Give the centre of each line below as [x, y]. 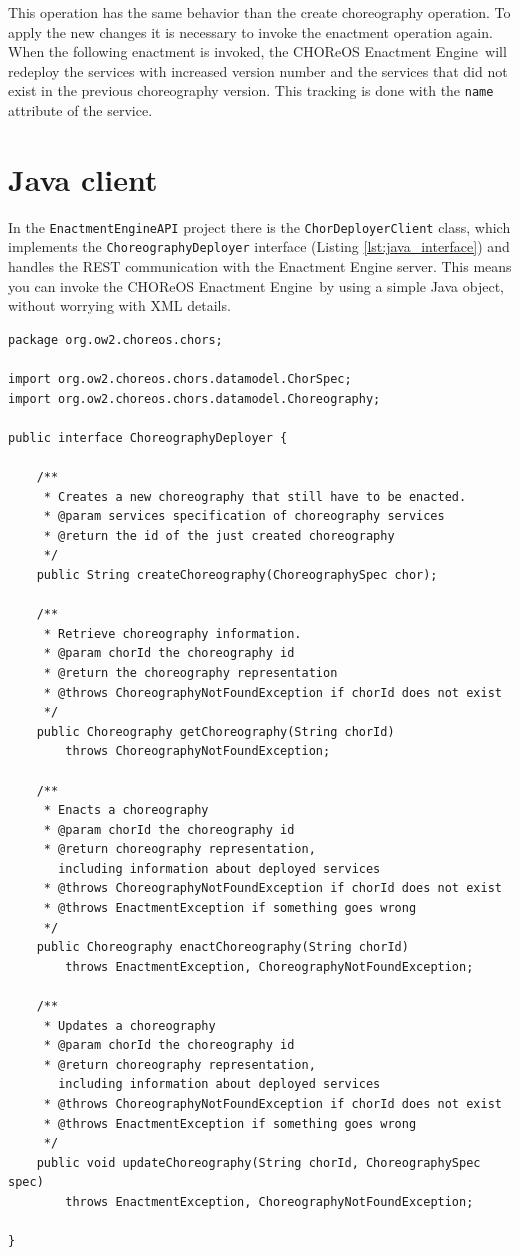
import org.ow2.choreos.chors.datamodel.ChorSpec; [180, 379]
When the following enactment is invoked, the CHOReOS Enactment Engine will [257, 51]
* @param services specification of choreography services [244, 516]
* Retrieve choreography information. [172, 633]
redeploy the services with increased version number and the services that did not [258, 70]
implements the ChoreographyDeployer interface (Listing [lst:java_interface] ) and [259, 246]
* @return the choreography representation [190, 672]
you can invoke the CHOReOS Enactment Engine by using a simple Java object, [256, 285]
